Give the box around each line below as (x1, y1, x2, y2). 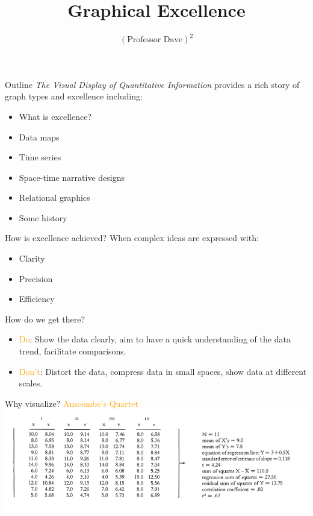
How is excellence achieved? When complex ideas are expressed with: (5, 231, 259, 244)
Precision (19, 272, 53, 285)
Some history (19, 211, 67, 224)
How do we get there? (5, 312, 85, 325)
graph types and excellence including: (5, 90, 143, 102)
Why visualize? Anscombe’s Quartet (5, 397, 138, 409)
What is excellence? (19, 110, 92, 122)
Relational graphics (19, 191, 90, 204)
